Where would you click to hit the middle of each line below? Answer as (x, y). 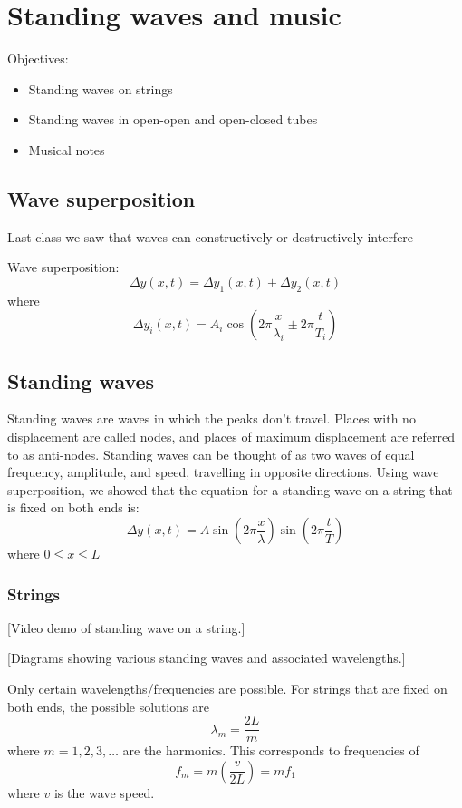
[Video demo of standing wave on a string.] (126, 627)
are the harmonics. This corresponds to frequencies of (271, 750)
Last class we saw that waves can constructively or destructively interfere (211, 236)
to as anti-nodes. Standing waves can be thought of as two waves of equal (211, 454)
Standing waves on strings (101, 88)
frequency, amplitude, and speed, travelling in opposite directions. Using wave (223, 472)
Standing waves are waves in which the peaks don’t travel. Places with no (212, 419)
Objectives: (38, 58)
